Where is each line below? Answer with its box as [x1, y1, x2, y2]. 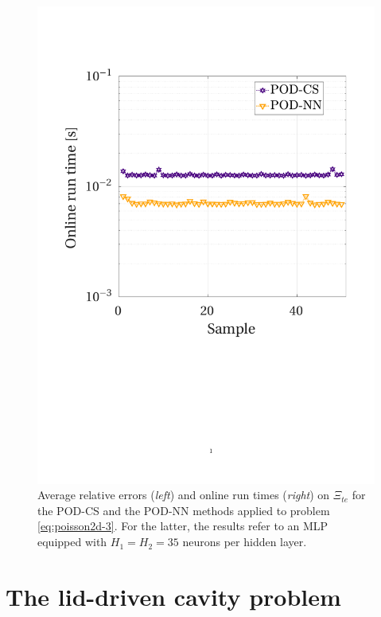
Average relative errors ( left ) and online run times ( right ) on [37, 486, 330, 503]
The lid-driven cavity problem [6, 580, 341, 612]
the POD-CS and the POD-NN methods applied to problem [37, 502, 330, 518]
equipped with [37, 533, 107, 550]
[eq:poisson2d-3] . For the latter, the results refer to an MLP [37, 517, 329, 534]
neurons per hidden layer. [182, 533, 307, 550]
